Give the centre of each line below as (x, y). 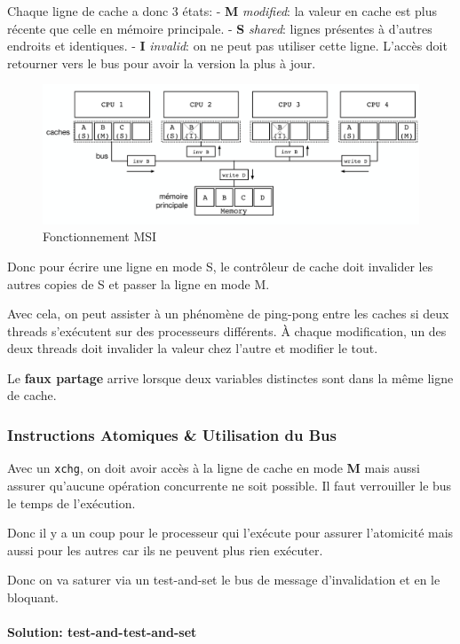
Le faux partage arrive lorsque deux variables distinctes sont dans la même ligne (230, 377)
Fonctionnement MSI (100, 236)
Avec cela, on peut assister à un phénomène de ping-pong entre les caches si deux (228, 314)
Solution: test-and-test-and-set (102, 632)
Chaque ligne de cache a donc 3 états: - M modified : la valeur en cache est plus (222, 11)
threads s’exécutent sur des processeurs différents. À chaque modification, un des (227, 330)
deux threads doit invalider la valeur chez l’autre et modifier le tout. (193, 348)
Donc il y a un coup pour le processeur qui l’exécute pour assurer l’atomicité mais (230, 533)
